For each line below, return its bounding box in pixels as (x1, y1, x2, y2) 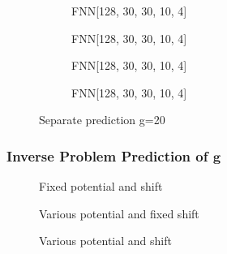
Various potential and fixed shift (39, 204, 199, 222)
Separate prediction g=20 (39, 111, 165, 128)
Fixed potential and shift (39, 178, 163, 195)
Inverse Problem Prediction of (6, 145, 208, 166)
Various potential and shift (39, 232, 172, 249)
